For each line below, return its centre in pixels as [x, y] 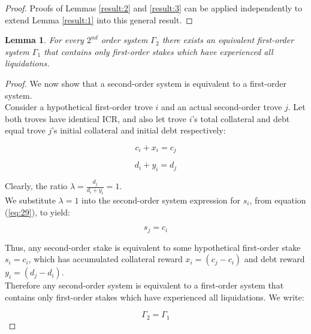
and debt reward [274, 259]
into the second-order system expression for [161, 200]
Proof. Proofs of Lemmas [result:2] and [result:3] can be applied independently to [154, 8]
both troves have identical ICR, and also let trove [96, 118]
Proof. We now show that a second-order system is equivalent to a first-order [146, 83]
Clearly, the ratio [36, 186]
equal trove [25, 130]
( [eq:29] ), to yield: [37, 212]
